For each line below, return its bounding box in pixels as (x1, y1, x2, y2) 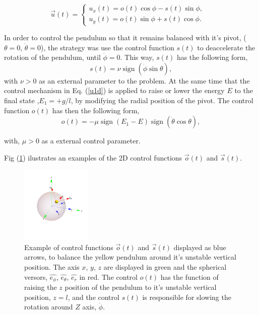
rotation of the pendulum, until (4, 52, 101, 62)
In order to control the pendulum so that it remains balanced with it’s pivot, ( (4, 32, 246, 43)
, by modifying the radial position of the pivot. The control (71, 95, 253, 105)
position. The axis (24, 262, 80, 272)
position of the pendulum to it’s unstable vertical (64, 282, 217, 292)
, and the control (68, 291, 119, 302)
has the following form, (176, 52, 248, 62)
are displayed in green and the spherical (103, 262, 227, 272)
